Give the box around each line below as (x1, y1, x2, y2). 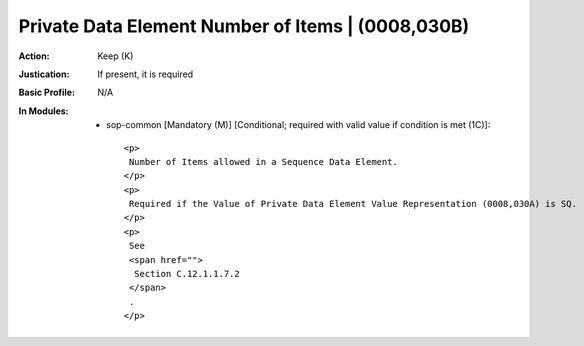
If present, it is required (97, 68, 194, 80)
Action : (18, 50, 50, 62)
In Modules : (18, 105, 69, 117)
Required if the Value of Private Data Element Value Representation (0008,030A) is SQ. (128, 198, 577, 210)
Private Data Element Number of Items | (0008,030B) (18, 15, 470, 37)
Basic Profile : (18, 86, 75, 99)
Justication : (18, 68, 70, 80)
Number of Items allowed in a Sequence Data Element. (128, 156, 399, 167)
